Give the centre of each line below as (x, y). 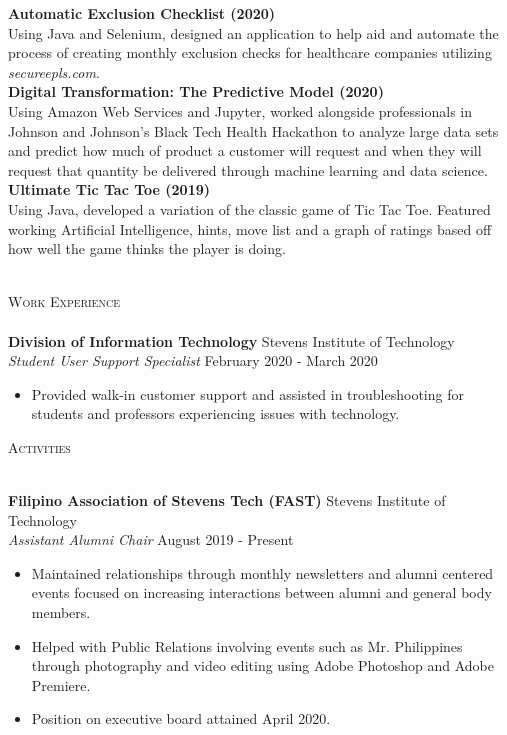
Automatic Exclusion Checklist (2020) (142, 13)
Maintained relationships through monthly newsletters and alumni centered (262, 572)
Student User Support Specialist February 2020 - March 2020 (193, 360)
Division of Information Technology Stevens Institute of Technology (231, 340)
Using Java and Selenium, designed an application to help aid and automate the (253, 32)
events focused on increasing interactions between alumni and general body (261, 592)
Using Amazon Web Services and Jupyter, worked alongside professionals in (240, 110)
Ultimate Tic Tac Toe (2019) (109, 189)
